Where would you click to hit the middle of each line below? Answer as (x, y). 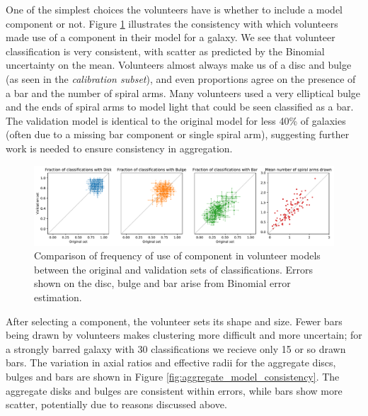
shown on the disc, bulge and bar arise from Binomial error (162, 283)
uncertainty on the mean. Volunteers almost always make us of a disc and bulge (179, 65)
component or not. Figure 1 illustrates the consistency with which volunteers (172, 23)
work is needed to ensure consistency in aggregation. (119, 148)
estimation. (58, 297)
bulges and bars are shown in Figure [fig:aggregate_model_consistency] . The (173, 376)
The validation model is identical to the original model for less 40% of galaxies (176, 120)
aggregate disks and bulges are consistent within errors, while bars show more (174, 390)
